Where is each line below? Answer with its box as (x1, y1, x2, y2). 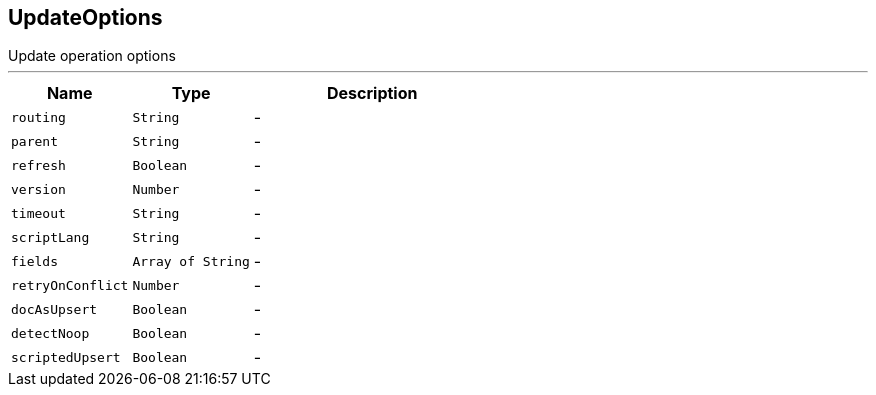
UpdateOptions (8, 5, 163, 30)
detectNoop (11, 325, 90, 341)
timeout (11, 205, 66, 221)
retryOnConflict (11, 277, 129, 293)
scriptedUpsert (11, 349, 121, 365)
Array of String (132, 253, 250, 269)
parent (11, 133, 58, 149)
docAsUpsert (11, 301, 98, 317)
